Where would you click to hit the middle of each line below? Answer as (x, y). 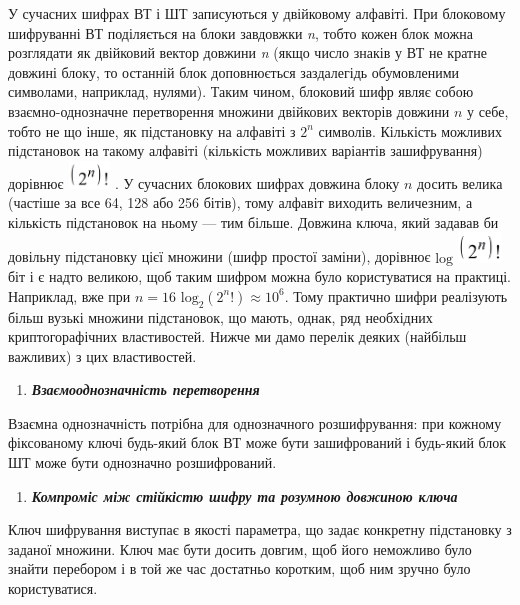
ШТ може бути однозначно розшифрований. (142, 462)
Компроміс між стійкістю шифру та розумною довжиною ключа (244, 495)
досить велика (459, 182)
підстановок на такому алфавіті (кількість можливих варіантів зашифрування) (245, 150)
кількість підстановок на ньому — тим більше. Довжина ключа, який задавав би (253, 221)
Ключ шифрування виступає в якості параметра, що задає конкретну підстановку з (260, 529)
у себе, (487, 110)
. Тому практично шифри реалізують (396, 295)
